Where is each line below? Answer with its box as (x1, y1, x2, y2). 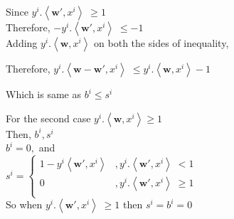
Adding (6, 36, 38, 50)
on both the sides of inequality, (94, 36, 229, 50)
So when (6, 197, 43, 212)
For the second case (6, 110, 91, 125)
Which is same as (6, 87, 81, 101)
